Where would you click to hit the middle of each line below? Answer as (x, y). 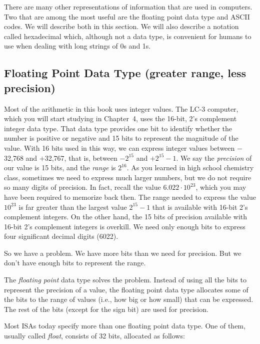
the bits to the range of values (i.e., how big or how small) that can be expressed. (129, 299)
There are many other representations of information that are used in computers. (128, 7)
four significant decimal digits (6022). (61, 236)
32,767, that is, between (81, 157)
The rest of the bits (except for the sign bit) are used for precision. (106, 309)
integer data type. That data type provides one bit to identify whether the (118, 128)
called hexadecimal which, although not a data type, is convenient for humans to (128, 36)
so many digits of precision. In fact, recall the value (82, 187)
